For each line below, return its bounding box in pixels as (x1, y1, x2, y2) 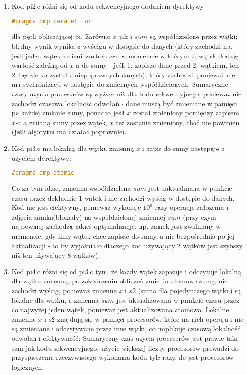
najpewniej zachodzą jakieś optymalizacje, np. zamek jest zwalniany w (11, 221, 221, 231)
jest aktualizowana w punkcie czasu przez (116, 295, 240, 305)
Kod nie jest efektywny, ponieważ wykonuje (11, 202, 141, 212)
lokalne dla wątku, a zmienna (11, 295, 99, 305)
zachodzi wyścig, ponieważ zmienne (11, 285, 117, 295)
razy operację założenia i (155, 202, 229, 212)
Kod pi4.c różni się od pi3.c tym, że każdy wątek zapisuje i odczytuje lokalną (11, 266, 242, 276)
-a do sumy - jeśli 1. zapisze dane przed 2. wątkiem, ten (73, 60, 239, 70)
